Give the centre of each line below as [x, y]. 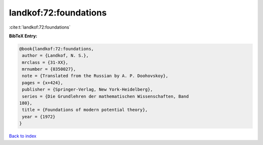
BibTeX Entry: [23, 36]
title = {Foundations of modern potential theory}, [85, 110]
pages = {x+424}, [43, 83]
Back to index [23, 136]
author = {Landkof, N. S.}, [56, 56]
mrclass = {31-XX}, [45, 62]
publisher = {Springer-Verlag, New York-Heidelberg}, [87, 89]
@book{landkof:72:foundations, [57, 49]
